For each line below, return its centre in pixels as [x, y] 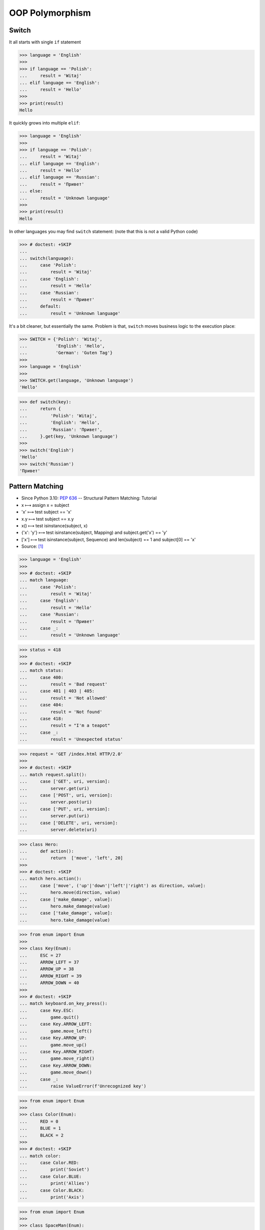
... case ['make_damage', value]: [66, 899]
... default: [40, 307]
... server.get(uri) [54, 788]
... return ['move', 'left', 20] [71, 858]
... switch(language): [47, 258]
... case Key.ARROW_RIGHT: [57, 1052]
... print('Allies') [54, 1184]
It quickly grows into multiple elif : [45, 123]
